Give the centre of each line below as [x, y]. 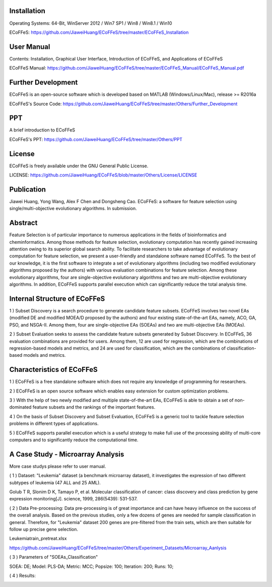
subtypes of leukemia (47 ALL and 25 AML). [55, 482]
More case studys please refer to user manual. [58, 466]
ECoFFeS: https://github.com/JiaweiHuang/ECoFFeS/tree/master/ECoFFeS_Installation [99, 32]
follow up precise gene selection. [44, 529]
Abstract [23, 223]
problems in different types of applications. [54, 424]
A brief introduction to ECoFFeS [42, 130]
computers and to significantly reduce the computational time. [74, 440]
